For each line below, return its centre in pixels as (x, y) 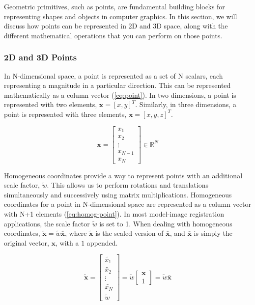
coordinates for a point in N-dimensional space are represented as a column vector (128, 204)
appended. (102, 242)
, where (76, 233)
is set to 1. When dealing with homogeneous (166, 223)
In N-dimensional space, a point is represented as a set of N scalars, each (113, 75)
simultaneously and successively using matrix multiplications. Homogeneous (118, 194)
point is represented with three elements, (65, 114)
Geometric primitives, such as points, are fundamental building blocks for (114, 6)
